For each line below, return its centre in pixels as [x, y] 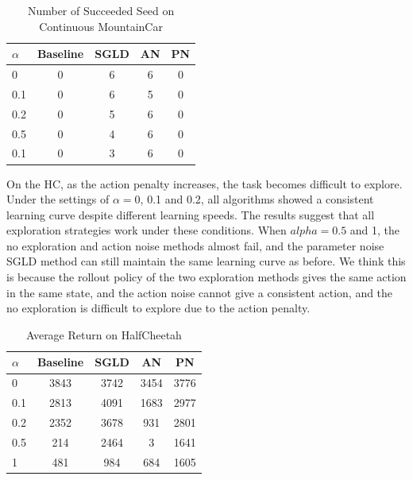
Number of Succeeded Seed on [101, 10]
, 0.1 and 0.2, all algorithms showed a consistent [257, 199]
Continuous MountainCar [101, 26]
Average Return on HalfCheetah [104, 334]
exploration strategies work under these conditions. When [147, 230]
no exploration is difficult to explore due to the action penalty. [158, 308]
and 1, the [375, 230]
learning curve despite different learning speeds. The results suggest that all [191, 214]
